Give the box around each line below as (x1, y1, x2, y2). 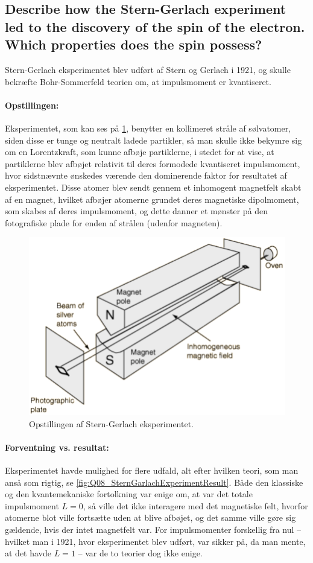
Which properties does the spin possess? (5, 35, 262, 54)
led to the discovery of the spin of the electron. (5, 17, 305, 36)
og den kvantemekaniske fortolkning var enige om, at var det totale (5, 488, 253, 500)
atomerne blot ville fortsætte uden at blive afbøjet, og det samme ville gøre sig (5, 511, 296, 524)
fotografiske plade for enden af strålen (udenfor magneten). (5, 216, 223, 229)
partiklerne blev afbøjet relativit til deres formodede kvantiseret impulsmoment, (5, 157, 300, 170)
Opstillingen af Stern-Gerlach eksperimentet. (29, 417, 194, 430)
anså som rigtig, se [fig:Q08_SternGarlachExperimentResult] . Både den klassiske (5, 476, 303, 488)
